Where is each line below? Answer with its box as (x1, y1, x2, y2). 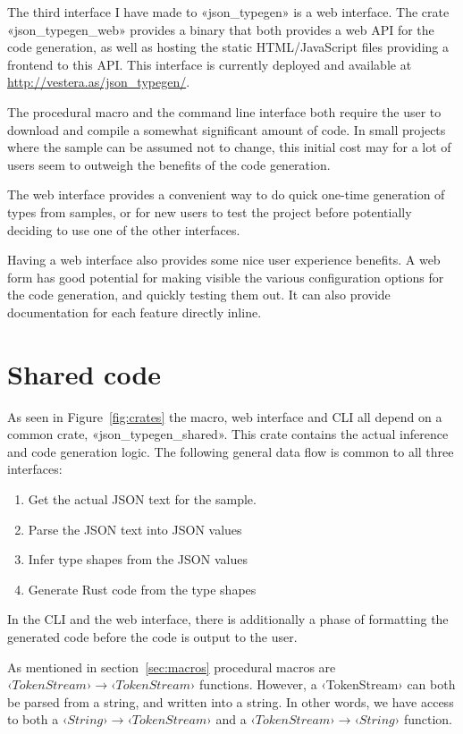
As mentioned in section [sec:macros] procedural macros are (7, 657, 336, 676)
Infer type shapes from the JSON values (28, 550, 248, 569)
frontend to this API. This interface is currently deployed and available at (7, 55, 412, 73)
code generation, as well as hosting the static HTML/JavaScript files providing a (7, 38, 449, 56)
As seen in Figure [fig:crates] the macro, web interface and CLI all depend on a (7, 407, 442, 426)
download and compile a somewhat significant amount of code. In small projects (7, 120, 446, 139)
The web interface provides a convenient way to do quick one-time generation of (7, 185, 445, 204)
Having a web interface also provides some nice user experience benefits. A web (7, 250, 441, 269)
